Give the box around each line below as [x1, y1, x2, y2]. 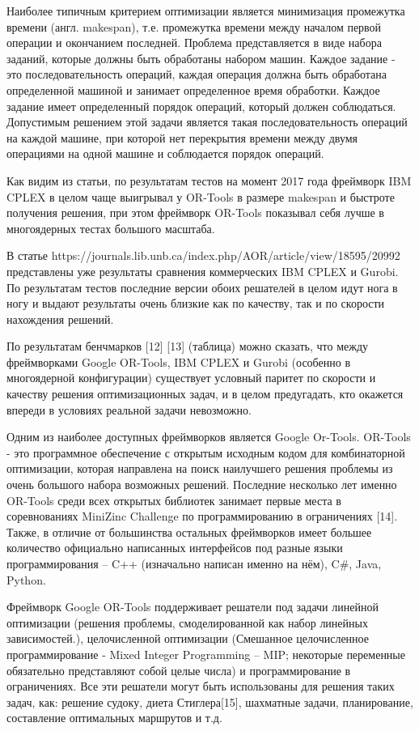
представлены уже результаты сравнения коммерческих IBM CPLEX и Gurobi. [6, 262, 399, 279]
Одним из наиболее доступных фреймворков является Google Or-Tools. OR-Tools [6, 428, 411, 445]
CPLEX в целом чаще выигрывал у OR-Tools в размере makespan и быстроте [6, 188, 395, 205]
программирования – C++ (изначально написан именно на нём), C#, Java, [6, 555, 382, 572]
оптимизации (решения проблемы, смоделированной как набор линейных [6, 614, 368, 631]
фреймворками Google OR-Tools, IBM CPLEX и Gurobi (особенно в [6, 353, 351, 370]
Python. [6, 571, 46, 588]
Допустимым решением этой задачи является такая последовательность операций [6, 113, 408, 130]
